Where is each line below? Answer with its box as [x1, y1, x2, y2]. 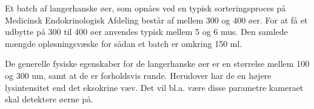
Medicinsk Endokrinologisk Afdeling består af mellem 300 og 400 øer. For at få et [5, 13, 308, 26]
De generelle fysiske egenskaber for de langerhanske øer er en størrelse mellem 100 [5, 57, 310, 70]
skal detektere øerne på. [5, 93, 93, 105]
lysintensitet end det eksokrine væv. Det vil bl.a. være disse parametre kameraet [5, 81, 304, 93]
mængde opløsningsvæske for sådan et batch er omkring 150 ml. [5, 37, 242, 49]
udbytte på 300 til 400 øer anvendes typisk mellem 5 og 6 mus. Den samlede [5, 25, 288, 38]
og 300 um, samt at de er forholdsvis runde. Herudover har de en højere [5, 69, 272, 81]
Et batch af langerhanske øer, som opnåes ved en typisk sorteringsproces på [5, 2, 286, 14]
